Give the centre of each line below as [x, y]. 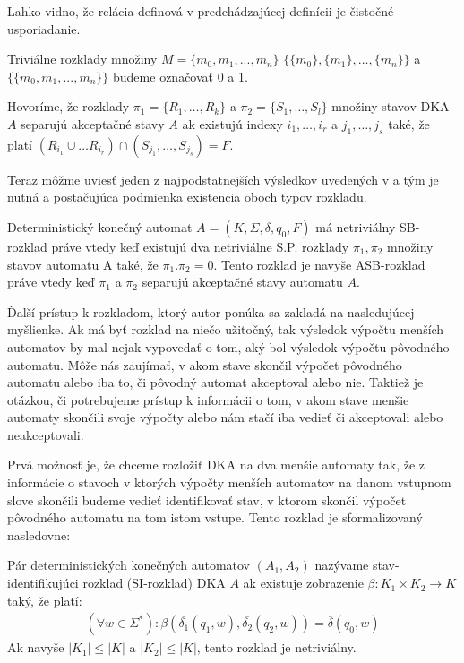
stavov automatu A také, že [83, 264]
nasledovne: [39, 534]
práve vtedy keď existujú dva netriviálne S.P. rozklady [200, 246]
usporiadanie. [44, 28]
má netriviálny [356, 226]
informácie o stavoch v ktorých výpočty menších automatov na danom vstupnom [229, 482]
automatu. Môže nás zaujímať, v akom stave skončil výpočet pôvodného [205, 364]
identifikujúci [43, 583]
